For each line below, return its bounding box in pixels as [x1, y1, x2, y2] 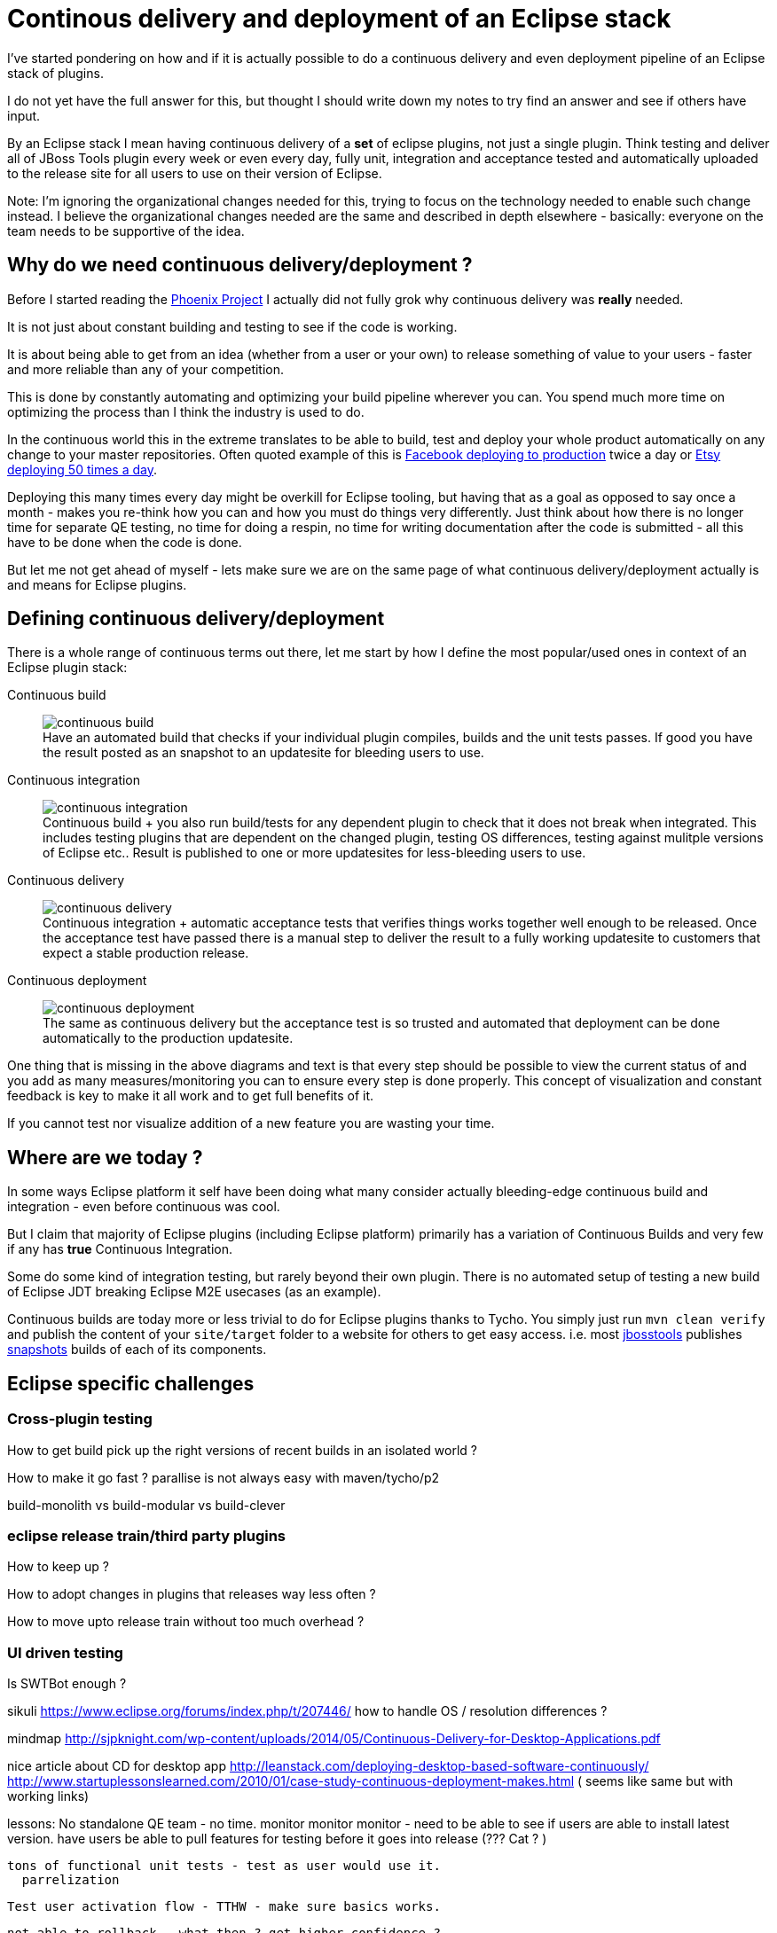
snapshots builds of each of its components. [7, 1342, 267, 1358]
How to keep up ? [7, 1559, 109, 1575]
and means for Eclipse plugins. [7, 576, 187, 592]
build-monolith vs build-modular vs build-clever [7, 1497, 286, 1513]
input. [7, 107, 41, 123]
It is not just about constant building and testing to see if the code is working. [7, 318, 458, 334]
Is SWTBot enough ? [7, 1676, 127, 1691]
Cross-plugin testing [7, 1410, 153, 1428]
